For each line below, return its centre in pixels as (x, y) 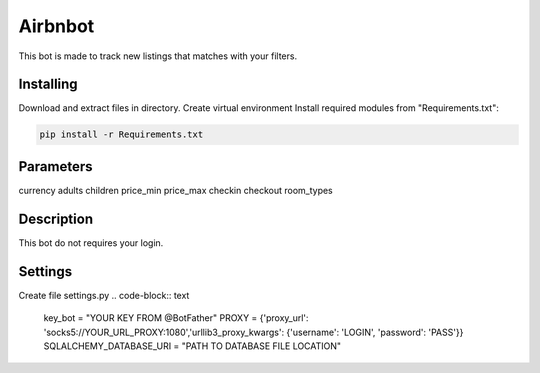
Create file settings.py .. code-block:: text (104, 295)
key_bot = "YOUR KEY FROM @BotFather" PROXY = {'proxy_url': (176, 318)
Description (56, 218)
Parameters (55, 166)
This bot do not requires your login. (91, 242)
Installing (48, 84)
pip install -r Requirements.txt (121, 134)
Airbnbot (56, 26)
